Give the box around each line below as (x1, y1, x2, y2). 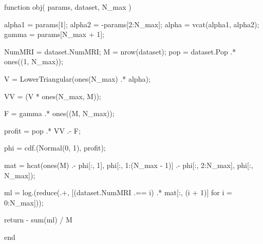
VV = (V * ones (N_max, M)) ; (4, 90, 101, 101)
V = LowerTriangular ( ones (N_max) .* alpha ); (4, 73, 151, 84)
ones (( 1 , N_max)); (4, 56, 63, 67)
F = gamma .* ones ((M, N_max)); (4, 108, 115, 119)
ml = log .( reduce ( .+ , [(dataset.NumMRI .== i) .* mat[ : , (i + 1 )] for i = (4, 187, 232, 198)
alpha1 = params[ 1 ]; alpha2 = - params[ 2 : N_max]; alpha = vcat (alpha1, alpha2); (4, 18, 259, 29)
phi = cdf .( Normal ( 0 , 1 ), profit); (4, 142, 106, 153)
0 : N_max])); (4, 197, 44, 208)
